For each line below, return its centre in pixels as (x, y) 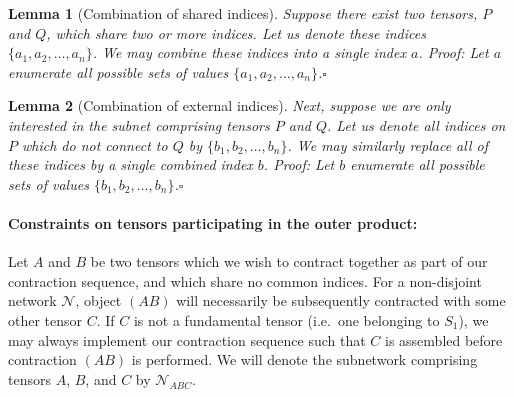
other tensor (45, 319)
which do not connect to (95, 144)
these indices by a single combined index (130, 164)
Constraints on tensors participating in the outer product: (213, 222)
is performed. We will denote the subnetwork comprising (304, 359)
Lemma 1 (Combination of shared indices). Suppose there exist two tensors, (243, 13)
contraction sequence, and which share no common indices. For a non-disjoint (245, 280)
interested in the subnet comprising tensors (139, 124)
